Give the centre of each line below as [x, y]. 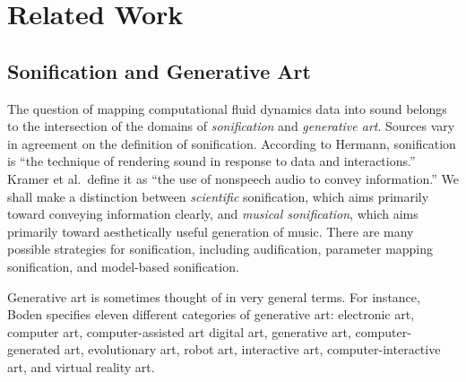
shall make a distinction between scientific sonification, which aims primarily [218, 196]
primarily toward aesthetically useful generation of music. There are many [211, 231]
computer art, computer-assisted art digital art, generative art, [179, 331]
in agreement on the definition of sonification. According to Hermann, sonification [232, 143]
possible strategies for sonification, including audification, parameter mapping [220, 249]
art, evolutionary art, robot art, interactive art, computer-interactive [252, 349]
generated [34, 349]
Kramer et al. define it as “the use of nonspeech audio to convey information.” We [233, 178]
